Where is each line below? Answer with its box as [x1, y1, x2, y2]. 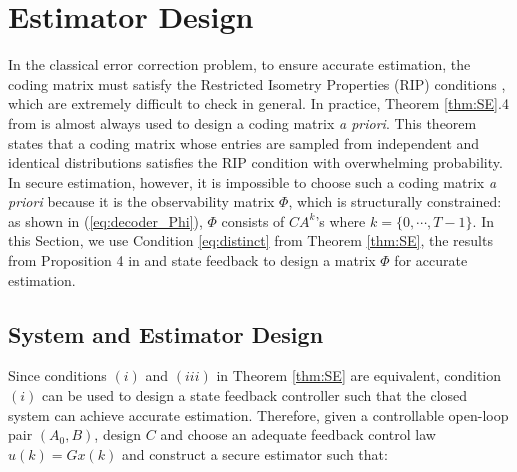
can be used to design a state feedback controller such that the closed [41, 385, 468, 406]
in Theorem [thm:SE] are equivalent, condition [216, 365, 501, 386]
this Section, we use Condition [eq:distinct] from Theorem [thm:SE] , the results [8, 230, 493, 251]
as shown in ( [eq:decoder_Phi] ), [8, 210, 203, 231]
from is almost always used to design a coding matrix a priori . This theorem [8, 112, 477, 133]
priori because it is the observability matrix [8, 191, 275, 212]
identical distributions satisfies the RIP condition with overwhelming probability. [8, 152, 503, 173]
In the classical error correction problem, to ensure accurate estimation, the [8, 54, 471, 75]
